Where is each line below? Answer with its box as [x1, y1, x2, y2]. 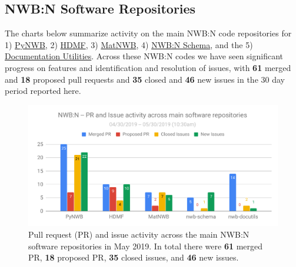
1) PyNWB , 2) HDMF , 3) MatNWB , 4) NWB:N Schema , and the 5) [5, 38, 253, 50]
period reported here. [5, 85, 81, 97]
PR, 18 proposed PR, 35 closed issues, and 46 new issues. [28, 251, 239, 263]
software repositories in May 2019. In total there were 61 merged [28, 239, 263, 252]
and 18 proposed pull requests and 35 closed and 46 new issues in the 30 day [5, 73, 285, 85]
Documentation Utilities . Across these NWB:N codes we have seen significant [5, 50, 284, 62]
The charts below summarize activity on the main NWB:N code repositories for [5, 27, 292, 39]
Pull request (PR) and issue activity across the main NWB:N [28, 228, 250, 240]
